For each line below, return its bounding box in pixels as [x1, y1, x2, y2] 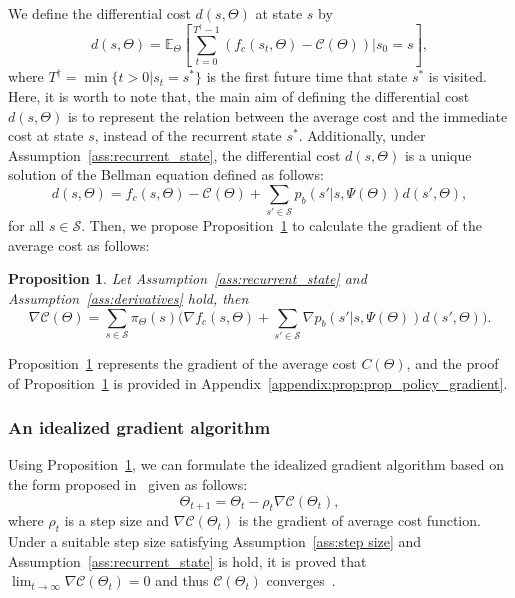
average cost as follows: [8, 234, 150, 255]
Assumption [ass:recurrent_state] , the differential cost [8, 144, 341, 165]
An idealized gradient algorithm [8, 415, 271, 440]
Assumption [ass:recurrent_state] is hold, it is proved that [8, 550, 367, 571]
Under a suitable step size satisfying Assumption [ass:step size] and [8, 531, 422, 552]
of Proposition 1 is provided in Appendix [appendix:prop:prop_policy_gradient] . [8, 372, 508, 393]
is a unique [404, 144, 472, 165]
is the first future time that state [206, 66, 408, 87]
